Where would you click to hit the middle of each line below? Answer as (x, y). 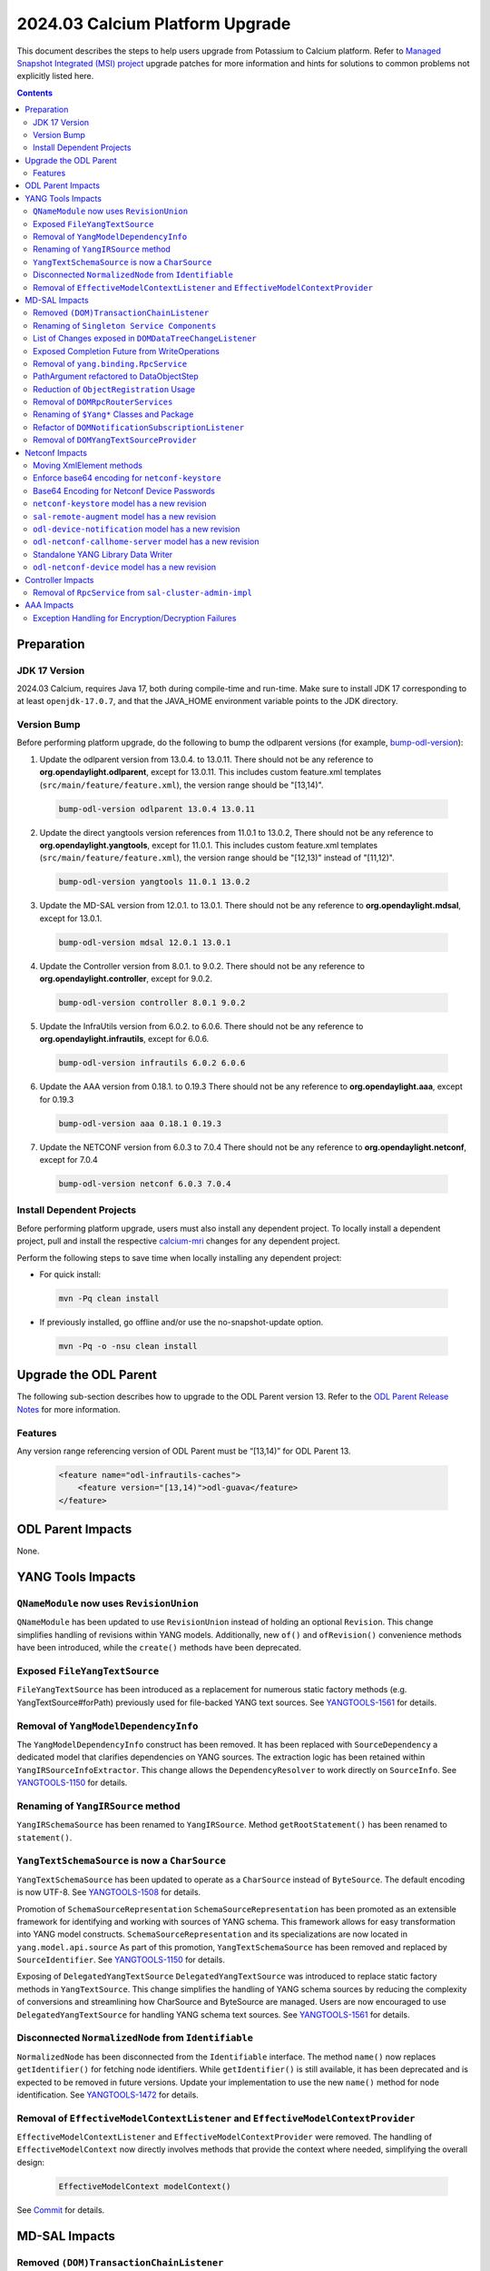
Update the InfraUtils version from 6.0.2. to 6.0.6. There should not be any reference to (201, 1026)
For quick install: (70, 1274)
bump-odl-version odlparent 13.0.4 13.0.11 (157, 809)
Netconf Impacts (56, 452)
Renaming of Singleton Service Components (125, 325)
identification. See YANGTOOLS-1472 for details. (108, 2095)
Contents (35, 93)
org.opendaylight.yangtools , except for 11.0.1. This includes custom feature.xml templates (209, 845)
